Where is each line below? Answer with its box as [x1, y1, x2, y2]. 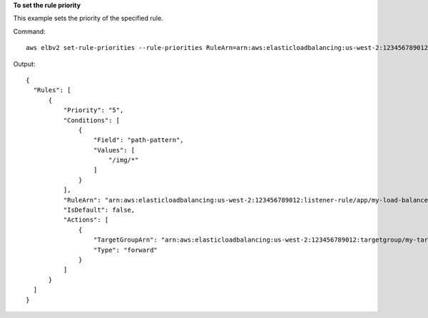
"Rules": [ [33, 86, 71, 94]
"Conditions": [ [63, 116, 121, 124]
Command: [13, 27, 46, 36]
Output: [13, 59, 36, 68]
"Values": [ [93, 146, 136, 154]
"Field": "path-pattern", [93, 136, 185, 144]
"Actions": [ [63, 216, 109, 224]
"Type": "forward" [93, 246, 158, 254]
